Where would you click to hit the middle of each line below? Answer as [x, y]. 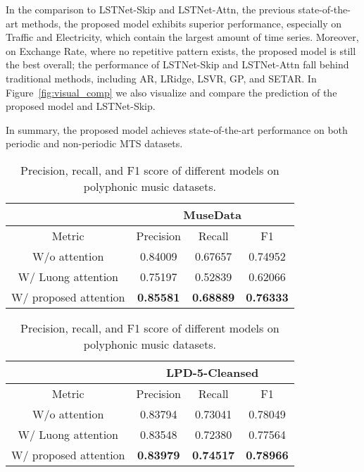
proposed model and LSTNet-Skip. [81, 106]
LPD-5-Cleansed [212, 372]
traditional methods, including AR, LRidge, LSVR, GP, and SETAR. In [161, 78]
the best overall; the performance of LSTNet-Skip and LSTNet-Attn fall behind [177, 64]
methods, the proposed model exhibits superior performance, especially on [182, 23]
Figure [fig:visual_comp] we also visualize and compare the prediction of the [171, 92]
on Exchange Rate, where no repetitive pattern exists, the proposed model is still [181, 50]
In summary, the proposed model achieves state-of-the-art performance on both [177, 129]
